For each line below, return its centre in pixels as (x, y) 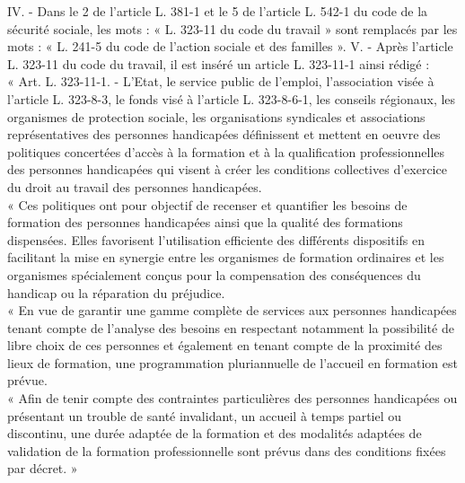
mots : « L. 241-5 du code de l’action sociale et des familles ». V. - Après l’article (230, 46)
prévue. (27, 380)
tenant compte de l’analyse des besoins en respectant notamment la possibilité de (231, 327)
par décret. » (43, 468)
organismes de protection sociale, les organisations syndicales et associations (216, 116)
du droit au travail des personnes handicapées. (135, 186)
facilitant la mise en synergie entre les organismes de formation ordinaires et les (226, 257)
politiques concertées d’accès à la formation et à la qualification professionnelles (226, 151)
